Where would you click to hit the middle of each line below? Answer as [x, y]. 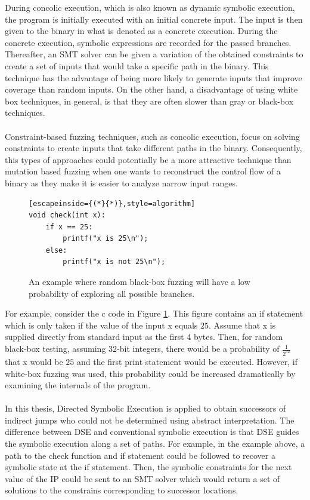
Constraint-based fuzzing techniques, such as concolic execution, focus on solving [152, 136]
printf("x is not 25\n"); [114, 262]
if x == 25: [69, 227]
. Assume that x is [242, 325]
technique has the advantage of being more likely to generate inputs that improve [154, 77]
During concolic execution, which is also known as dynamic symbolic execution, [150, 7]
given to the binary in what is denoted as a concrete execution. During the [141, 31]
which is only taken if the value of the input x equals [101, 325]
